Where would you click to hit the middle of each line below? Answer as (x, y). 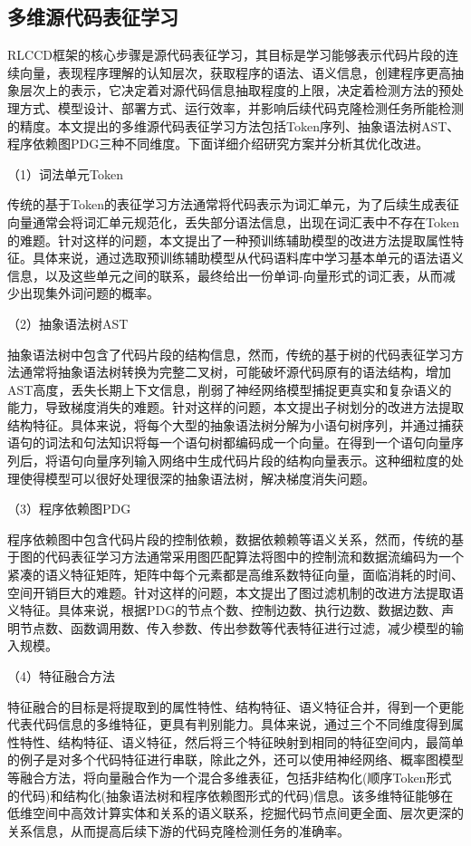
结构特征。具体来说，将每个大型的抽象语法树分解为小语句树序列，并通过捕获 (235, 424)
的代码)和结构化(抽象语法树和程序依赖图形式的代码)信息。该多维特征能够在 (231, 795)
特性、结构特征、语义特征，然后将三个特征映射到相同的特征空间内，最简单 (241, 741)
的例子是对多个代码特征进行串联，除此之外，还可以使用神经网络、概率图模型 (235, 759)
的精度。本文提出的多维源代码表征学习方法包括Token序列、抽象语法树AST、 (234, 125)
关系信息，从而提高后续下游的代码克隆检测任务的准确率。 (178, 830)
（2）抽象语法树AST (68, 323)
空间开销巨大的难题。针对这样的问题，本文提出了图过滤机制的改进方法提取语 (235, 592)
